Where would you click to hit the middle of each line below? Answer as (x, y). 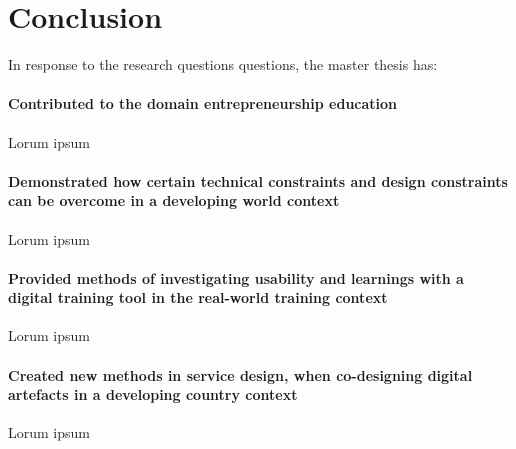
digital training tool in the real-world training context (198, 297)
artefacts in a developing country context (153, 394)
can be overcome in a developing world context (174, 200)
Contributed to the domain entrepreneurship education (203, 103)
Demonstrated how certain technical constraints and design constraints (258, 180)
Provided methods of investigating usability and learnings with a (236, 277)
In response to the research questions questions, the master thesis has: (223, 64)
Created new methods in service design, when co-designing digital (240, 374)
